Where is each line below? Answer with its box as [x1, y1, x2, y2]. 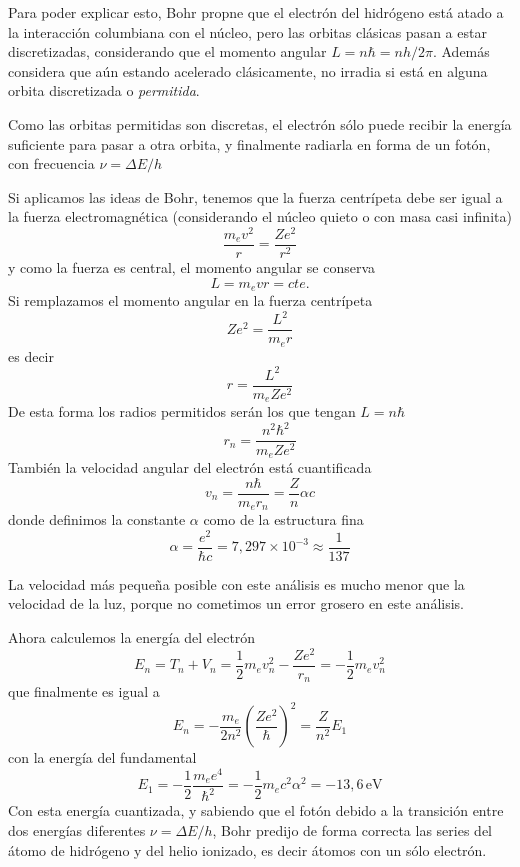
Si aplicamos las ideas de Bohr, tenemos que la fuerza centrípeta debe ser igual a [8, 186, 503, 207]
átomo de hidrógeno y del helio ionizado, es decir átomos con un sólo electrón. [8, 839, 487, 860]
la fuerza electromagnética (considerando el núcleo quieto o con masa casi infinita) [8, 206, 512, 227]
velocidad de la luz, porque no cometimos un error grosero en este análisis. [8, 593, 464, 614]
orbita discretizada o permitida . [8, 80, 200, 101]
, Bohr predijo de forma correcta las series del [212, 819, 492, 840]
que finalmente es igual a [8, 681, 160, 702]
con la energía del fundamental [8, 747, 197, 768]
